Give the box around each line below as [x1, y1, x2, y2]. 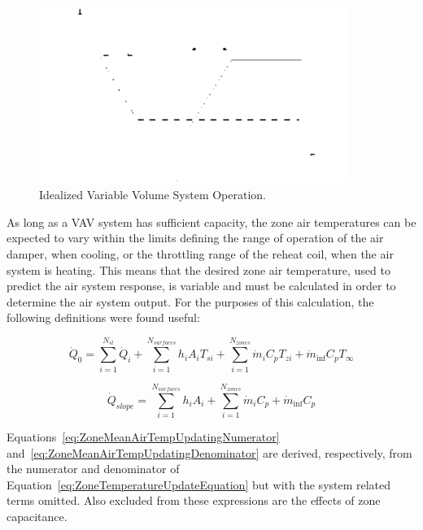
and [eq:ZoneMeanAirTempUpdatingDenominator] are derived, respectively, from [7, 444, 412, 461]
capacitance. [7, 508, 68, 525]
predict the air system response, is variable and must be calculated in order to [7, 277, 396, 294]
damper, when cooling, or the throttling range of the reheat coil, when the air [7, 245, 394, 263]
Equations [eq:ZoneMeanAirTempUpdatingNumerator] [7, 428, 280, 445]
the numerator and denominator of [7, 460, 180, 477]
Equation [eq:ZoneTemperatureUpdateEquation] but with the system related [7, 476, 391, 493]
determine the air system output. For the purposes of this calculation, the [7, 293, 374, 310]
